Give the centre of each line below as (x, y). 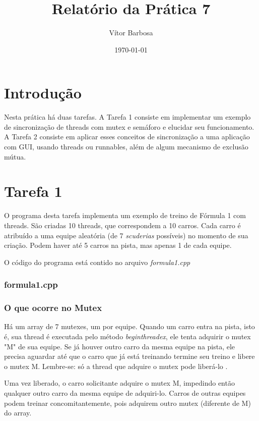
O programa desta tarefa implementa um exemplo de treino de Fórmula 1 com (125, 215)
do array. (18, 413)
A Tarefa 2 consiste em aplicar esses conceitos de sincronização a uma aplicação (127, 137)
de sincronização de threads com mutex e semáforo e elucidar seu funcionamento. (129, 126)
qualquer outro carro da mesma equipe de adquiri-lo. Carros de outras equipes (125, 392)
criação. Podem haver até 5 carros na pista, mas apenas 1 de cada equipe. (118, 245)
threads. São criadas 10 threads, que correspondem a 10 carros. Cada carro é (122, 225)
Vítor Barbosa (131, 33)
